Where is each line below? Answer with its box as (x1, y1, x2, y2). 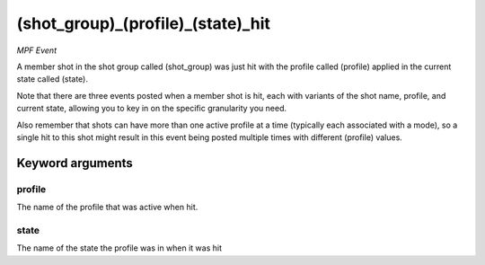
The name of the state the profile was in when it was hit (16, 243, 223, 253)
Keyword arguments (16, 155, 134, 171)
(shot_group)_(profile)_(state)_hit (16, 13, 271, 33)
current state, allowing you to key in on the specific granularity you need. (16, 103, 287, 114)
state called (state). (16, 74, 89, 84)
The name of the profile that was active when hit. (16, 202, 198, 213)
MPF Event (16, 45, 57, 56)
